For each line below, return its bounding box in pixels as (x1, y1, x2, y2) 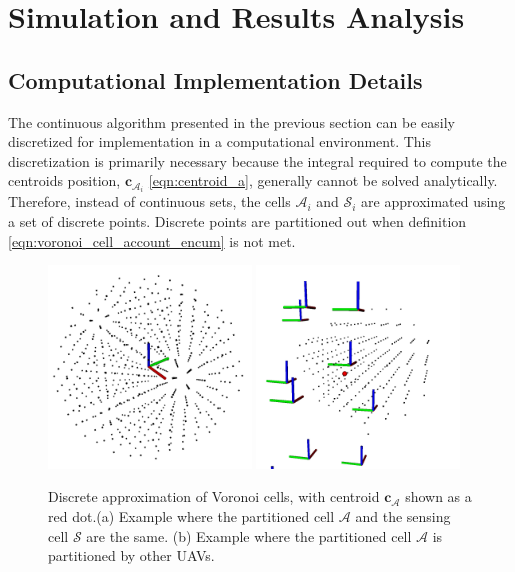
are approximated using (361, 191, 506, 212)
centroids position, (8, 170, 121, 191)
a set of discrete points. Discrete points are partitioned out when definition (8, 211, 467, 232)
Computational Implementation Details (8, 64, 423, 95)
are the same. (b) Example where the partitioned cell (86, 525, 412, 546)
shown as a (405, 486, 472, 507)
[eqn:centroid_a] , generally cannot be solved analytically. (148, 170, 498, 191)
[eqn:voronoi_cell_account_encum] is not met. (8, 230, 296, 251)
